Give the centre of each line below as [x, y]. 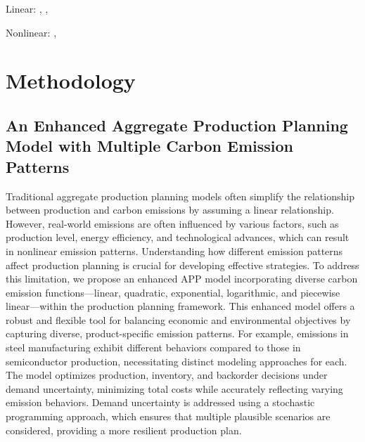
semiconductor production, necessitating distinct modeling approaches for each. [177, 361]
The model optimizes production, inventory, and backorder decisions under [167, 375]
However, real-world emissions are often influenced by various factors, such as [172, 223]
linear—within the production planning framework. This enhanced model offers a [180, 306]
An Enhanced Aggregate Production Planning [177, 125]
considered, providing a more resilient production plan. [124, 430]
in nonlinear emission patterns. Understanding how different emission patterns [174, 251]
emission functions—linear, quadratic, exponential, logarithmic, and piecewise [173, 292]
